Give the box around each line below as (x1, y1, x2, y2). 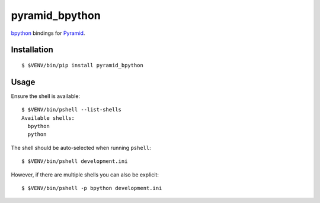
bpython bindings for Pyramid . (11, 30, 85, 37)
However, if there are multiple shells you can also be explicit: (11, 171, 159, 178)
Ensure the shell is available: (11, 92, 80, 100)
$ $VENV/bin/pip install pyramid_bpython (21, 62, 143, 68)
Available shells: (21, 114, 75, 121)
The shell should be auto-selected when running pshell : (11, 144, 151, 151)
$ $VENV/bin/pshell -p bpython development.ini (21, 185, 162, 191)
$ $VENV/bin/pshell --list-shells (21, 106, 121, 113)
